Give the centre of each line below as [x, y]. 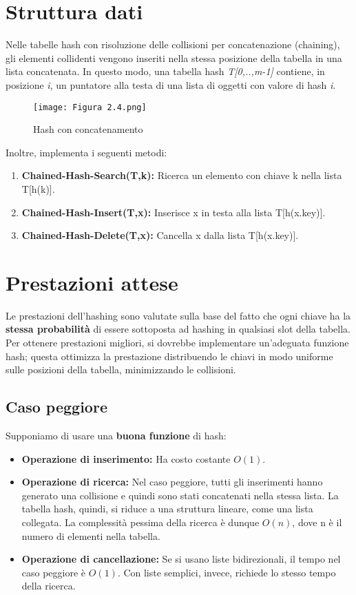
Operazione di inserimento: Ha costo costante [126, 458]
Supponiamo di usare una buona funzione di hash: [116, 436]
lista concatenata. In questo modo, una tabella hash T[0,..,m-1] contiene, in [165, 71]
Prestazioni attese [92, 282]
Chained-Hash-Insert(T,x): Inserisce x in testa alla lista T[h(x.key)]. [174, 212]
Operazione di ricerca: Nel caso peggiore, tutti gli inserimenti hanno [172, 482]
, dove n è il [317, 522]
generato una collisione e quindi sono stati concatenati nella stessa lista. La [180, 495]
